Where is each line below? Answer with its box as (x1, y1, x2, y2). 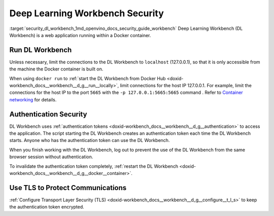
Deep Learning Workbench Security (9, 8, 164, 19)
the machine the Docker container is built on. (9, 66, 104, 72)
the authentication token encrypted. (9, 204, 85, 210)
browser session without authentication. (9, 154, 93, 160)
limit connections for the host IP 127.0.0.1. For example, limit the (120, 83, 252, 89)
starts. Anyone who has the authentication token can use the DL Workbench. (9, 137, 170, 143)
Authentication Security (9, 110, 87, 119)
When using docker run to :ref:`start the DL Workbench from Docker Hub (9, 75, 166, 81)
